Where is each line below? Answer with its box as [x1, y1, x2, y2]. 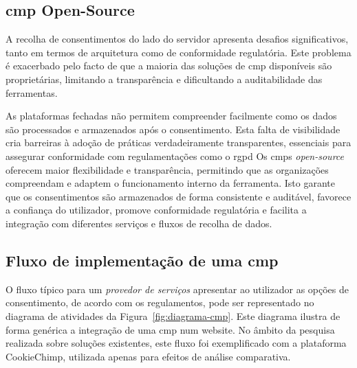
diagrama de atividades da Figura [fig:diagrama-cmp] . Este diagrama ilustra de [6, 308, 340, 323]
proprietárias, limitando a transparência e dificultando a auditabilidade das [6, 71, 323, 86]
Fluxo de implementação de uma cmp [6, 249, 279, 271]
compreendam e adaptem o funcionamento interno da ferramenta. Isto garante [6, 176, 335, 190]
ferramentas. [6, 85, 58, 100]
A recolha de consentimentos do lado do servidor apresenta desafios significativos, [6, 32, 349, 46]
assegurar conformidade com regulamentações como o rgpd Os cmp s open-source [6, 148, 344, 163]
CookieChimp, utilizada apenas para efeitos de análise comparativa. [6, 349, 291, 363]
